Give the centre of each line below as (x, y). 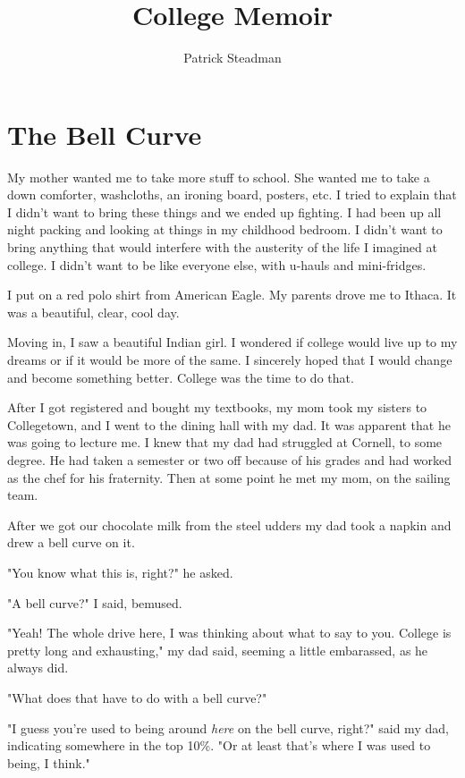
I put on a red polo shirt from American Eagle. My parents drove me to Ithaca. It (232, 295)
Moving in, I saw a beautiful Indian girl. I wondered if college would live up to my (232, 342)
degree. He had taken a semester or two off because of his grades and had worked (230, 459)
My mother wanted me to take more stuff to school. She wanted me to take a (219, 177)
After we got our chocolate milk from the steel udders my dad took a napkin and (229, 524)
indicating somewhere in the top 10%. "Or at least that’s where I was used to (219, 745)
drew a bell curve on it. (71, 542)
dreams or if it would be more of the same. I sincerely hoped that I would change (230, 359)
